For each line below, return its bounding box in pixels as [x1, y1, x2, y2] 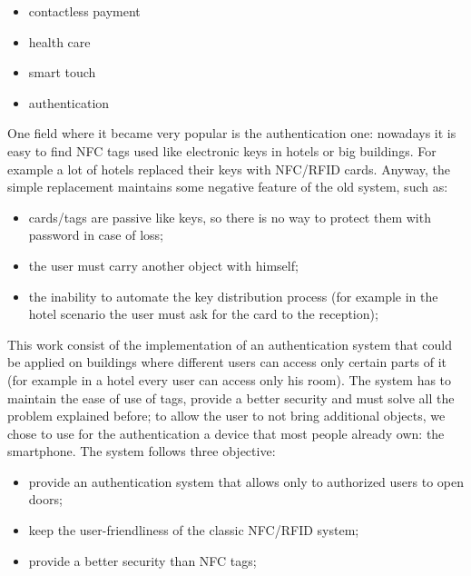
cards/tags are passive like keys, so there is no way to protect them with [28, 207, 431, 226]
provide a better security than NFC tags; [28, 551, 257, 570]
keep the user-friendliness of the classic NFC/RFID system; [28, 521, 359, 540]
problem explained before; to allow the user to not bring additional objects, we [7, 406, 446, 425]
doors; [28, 490, 63, 509]
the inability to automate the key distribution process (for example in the [28, 286, 438, 305]
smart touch [28, 63, 96, 82]
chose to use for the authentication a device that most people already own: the [7, 423, 445, 442]
